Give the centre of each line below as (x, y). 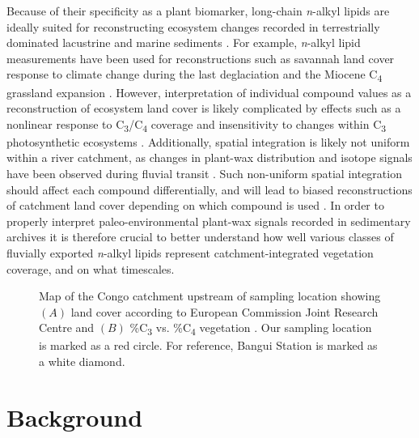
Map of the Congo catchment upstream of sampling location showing (210, 296)
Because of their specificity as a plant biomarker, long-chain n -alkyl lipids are (198, 11)
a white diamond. (82, 361)
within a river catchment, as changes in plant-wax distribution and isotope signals (209, 157)
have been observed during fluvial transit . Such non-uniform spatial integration (204, 173)
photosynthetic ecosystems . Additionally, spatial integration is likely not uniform (208, 141)
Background (75, 417)
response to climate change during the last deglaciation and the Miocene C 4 (195, 75)
